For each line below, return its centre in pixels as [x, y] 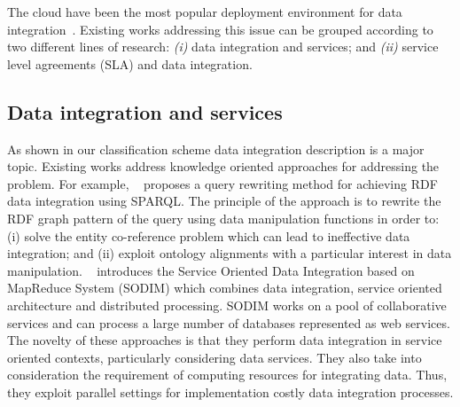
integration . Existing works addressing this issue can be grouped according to [220, 29]
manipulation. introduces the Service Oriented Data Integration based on [211, 270]
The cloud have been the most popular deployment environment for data [205, 12]
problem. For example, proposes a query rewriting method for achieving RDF [222, 183]
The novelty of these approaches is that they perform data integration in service [225, 340]
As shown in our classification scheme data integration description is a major [216, 149]
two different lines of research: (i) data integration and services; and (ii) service [223, 47]
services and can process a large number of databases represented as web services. [229, 322]
